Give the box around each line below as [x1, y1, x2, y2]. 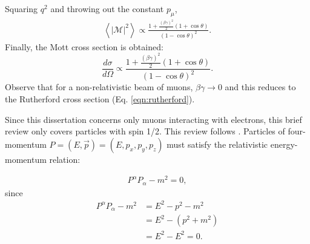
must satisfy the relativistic [167, 137, 268, 150]
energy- [270, 137, 298, 150]
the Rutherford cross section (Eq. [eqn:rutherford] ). [5, 92, 195, 105]
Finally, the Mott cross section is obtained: [5, 40, 163, 53]
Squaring [5, 2, 38, 15]
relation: [49, 153, 81, 165]
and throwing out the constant [50, 2, 164, 15]
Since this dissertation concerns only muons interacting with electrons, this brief [5, 113, 302, 125]
